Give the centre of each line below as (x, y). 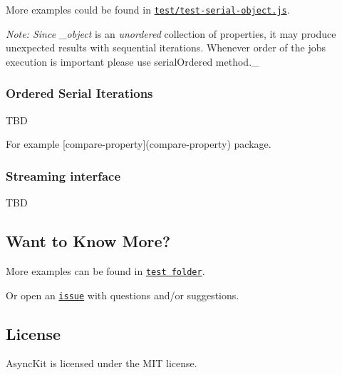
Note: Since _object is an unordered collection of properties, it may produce (171, 33)
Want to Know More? (88, 241)
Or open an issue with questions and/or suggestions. (123, 295)
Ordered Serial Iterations (79, 93)
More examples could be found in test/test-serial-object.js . (148, 9)
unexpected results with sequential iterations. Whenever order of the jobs (166, 47)
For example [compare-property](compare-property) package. (139, 144)
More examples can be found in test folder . (105, 270)
